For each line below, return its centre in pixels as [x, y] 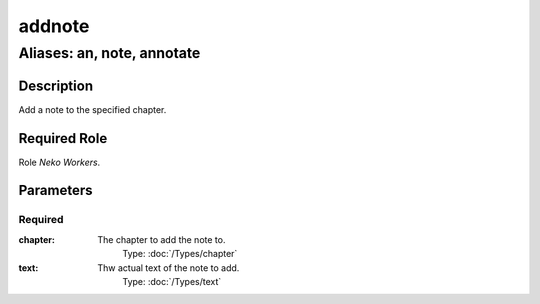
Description [56, 85]
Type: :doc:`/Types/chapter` [180, 254]
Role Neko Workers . [59, 162]
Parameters [55, 190]
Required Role [63, 138]
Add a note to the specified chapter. [92, 109]
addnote [54, 26]
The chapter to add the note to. [161, 239]
